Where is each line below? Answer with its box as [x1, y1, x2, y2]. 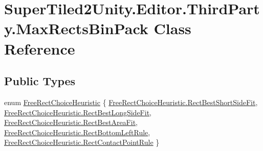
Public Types [4, 73, 76, 89]
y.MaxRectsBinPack [4, 18, 148, 39]
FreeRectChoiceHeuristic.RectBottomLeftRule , [4, 127, 150, 137]
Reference [4, 38, 75, 59]
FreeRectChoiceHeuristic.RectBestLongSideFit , [4, 107, 152, 117]
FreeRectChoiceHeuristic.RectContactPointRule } [4, 137, 160, 147]
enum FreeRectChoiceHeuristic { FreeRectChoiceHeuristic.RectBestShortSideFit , [4, 96, 258, 107]
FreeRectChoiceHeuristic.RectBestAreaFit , [4, 117, 138, 128]
